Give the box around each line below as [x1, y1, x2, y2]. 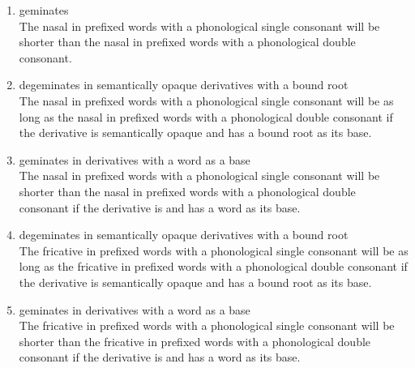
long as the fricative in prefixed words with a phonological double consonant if [19, 258, 408, 275]
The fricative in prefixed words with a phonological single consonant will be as [19, 242, 409, 259]
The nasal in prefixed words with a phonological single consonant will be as [19, 92, 394, 109]
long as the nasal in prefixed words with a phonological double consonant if [19, 108, 393, 125]
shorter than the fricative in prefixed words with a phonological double [19, 332, 371, 349]
